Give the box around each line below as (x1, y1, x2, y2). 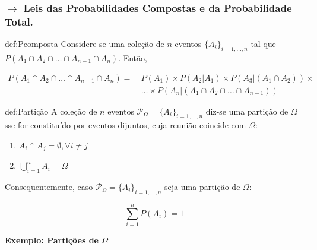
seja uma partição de (164, 181, 240, 193)
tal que (251, 37, 276, 50)
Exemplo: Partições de (5, 234, 99, 246)
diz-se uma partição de (205, 105, 289, 117)
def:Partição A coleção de (5, 105, 97, 117)
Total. (5, 14, 33, 29)
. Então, (118, 51, 147, 64)
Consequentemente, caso (5, 181, 93, 193)
